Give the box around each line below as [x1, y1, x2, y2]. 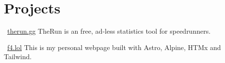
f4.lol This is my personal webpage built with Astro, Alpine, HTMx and [7, 42, 221, 52]
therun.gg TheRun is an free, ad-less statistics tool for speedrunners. [7, 26, 211, 36]
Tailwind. [4, 51, 32, 62]
